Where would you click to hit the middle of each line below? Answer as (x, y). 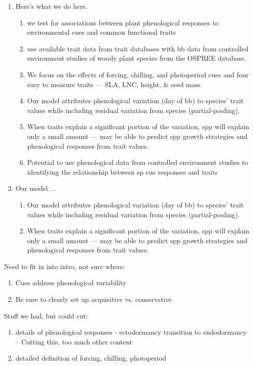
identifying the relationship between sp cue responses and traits (122, 172)
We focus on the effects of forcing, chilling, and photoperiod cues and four (138, 74)
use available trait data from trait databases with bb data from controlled (138, 48)
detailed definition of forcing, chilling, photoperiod (91, 358)
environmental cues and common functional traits (102, 32)
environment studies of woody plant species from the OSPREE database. (137, 58)
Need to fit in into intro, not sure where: (65, 266)
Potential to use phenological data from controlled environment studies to (138, 162)
